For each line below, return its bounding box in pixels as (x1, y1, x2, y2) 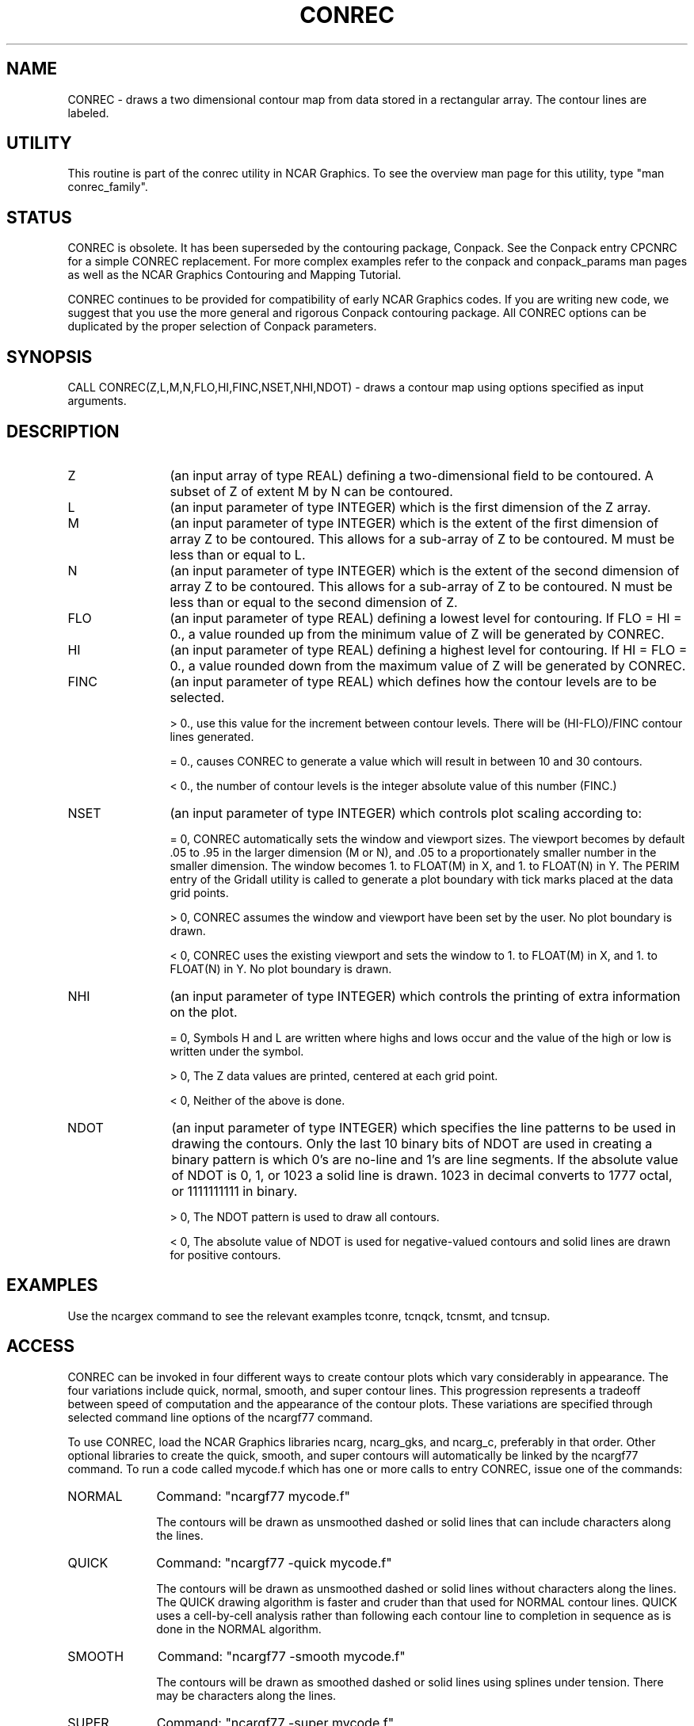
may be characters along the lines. (156, 1688, 337, 1702)
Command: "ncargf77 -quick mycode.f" (156, 1554, 392, 1571)
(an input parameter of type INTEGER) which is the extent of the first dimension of (170, 514, 659, 531)
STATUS (6, 207, 72, 227)
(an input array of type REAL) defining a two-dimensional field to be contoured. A (170, 467, 654, 483)
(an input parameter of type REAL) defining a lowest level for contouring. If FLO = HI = (170, 609, 682, 626)
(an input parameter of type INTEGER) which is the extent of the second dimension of (170, 562, 680, 579)
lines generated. (170, 729, 254, 743)
